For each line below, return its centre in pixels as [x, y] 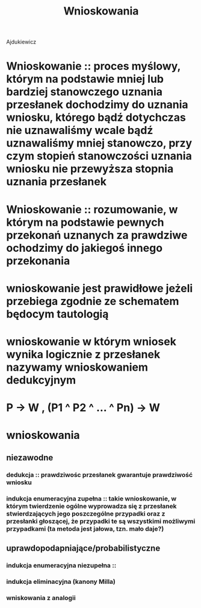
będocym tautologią [57, 314]
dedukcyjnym [41, 380]
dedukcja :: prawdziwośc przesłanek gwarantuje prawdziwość [100, 475]
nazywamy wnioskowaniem [77, 367]
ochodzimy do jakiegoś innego [85, 248]
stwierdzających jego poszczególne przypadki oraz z [86, 513]
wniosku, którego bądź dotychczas [96, 117]
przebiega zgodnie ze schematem [93, 301]
